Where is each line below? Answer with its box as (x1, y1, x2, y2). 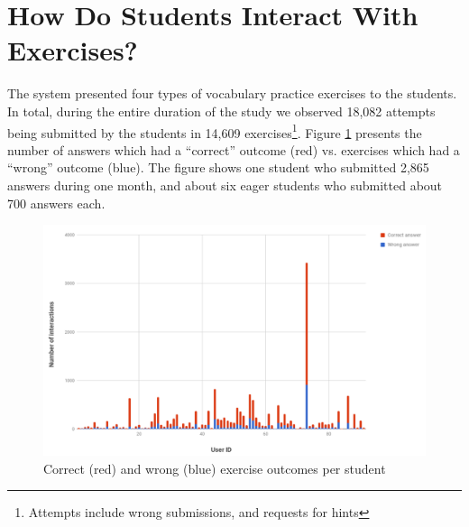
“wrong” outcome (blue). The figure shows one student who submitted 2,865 (7, 158, 429, 177)
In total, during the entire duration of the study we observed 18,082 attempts (7, 101, 436, 120)
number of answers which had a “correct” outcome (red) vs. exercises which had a (7, 140, 460, 159)
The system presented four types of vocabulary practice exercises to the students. (7, 84, 457, 103)
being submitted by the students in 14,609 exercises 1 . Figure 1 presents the (7, 120, 422, 142)
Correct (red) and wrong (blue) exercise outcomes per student (43, 458, 386, 477)
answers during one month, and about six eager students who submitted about (7, 175, 443, 194)
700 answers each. (7, 193, 106, 212)
